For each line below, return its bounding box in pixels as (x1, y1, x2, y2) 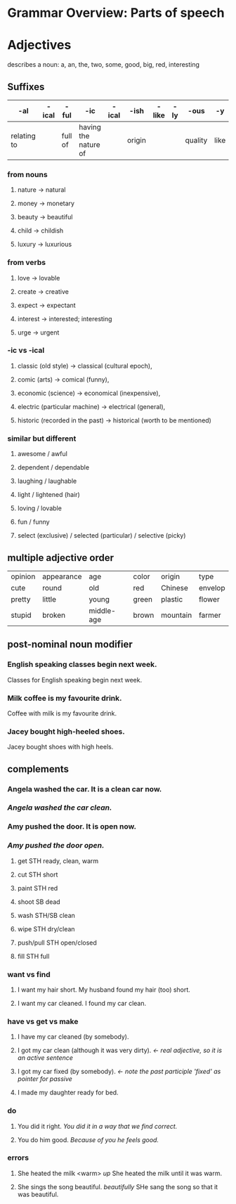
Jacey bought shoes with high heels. (7, 743, 114, 751)
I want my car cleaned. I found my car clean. (17, 999, 147, 1007)
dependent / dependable (17, 463, 90, 472)
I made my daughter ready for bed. (17, 1088, 119, 1097)
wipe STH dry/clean (17, 924, 75, 933)
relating (11, 131, 37, 141)
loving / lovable (17, 504, 62, 512)
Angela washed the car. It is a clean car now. (7, 784, 162, 794)
